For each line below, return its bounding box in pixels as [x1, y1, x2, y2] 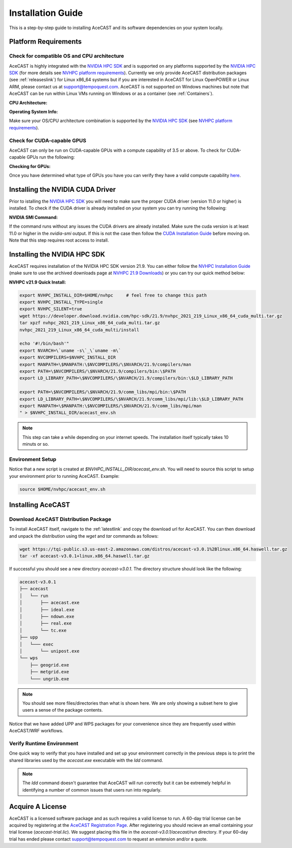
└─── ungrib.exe [30, 676, 69, 681]
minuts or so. [22, 441, 49, 447]
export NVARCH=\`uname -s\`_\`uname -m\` [19, 347, 121, 353]
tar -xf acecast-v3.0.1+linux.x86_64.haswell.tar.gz [19, 553, 150, 559]
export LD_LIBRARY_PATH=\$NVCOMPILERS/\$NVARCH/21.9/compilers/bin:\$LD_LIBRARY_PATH [19, 376, 233, 381]
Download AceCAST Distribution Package [9, 515, 111, 522]
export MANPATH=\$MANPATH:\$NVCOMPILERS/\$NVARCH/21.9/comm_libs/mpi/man [19, 403, 202, 409]
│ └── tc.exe [19, 628, 67, 633]
